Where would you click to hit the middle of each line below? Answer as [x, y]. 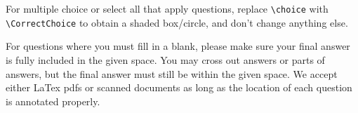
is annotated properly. [53, 101]
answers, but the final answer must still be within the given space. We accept [172, 73]
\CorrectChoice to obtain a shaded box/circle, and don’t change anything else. [177, 22]
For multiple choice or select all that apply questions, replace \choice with [167, 8]
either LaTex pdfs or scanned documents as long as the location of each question [179, 87]
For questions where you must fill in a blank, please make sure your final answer [178, 46]
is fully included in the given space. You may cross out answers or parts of [165, 59]
